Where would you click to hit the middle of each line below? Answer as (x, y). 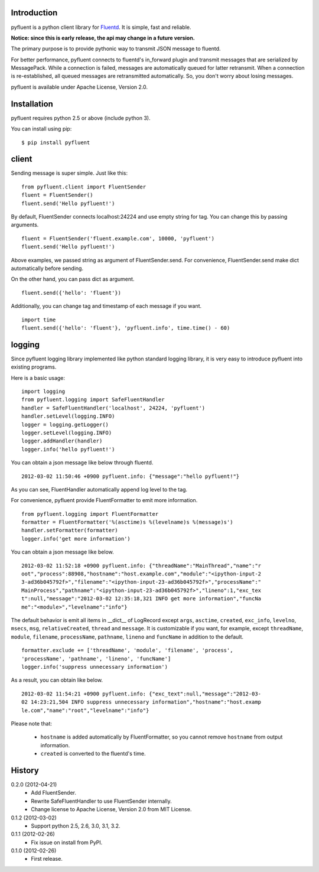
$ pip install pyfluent (56, 142)
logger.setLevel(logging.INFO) (67, 432)
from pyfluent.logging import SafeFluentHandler (93, 400)
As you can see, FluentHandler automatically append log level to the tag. (99, 489)
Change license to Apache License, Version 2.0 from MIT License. (111, 809)
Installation (32, 104)
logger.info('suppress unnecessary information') (95, 667)
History (25, 770)
